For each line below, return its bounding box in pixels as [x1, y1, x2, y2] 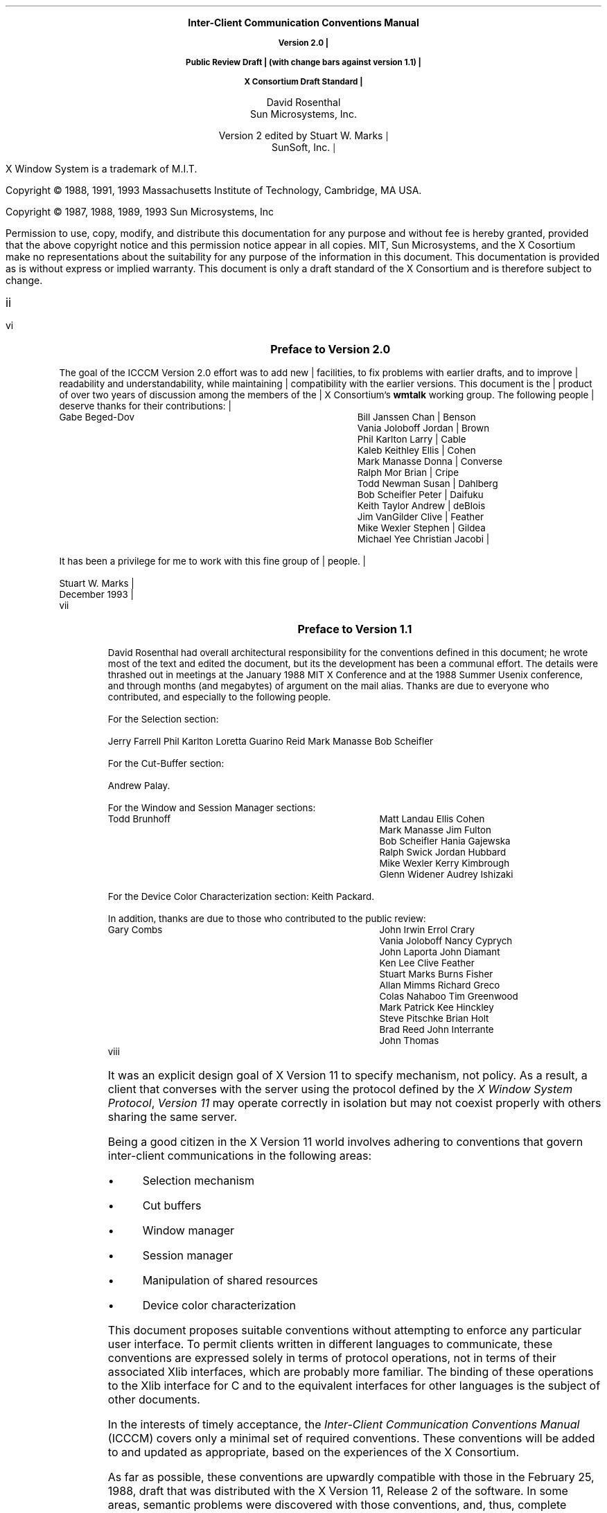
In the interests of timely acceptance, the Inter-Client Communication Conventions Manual [107, 1417, 580, 1431]
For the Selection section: [107, 714, 219, 725]
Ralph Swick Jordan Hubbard [379, 847, 507, 858]
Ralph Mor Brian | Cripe [357, 467, 459, 478]
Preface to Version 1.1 [297, 622, 412, 636]
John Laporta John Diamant [379, 946, 500, 957]
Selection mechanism [142, 1174, 254, 1187]
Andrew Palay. [107, 780, 170, 791]
